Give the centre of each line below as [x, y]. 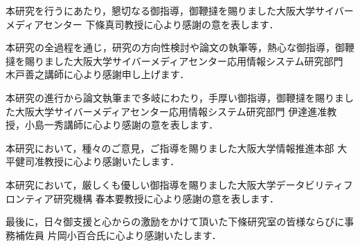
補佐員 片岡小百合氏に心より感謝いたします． [118, 235]
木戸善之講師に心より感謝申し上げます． [98, 74]
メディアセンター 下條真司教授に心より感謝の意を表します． [142, 24]
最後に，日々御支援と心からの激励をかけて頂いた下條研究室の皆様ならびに [175, 221]
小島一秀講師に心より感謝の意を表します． [121, 125]
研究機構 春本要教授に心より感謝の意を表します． [166, 198]
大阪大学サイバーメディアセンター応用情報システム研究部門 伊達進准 [171, 111]
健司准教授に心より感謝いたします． [97, 161]
